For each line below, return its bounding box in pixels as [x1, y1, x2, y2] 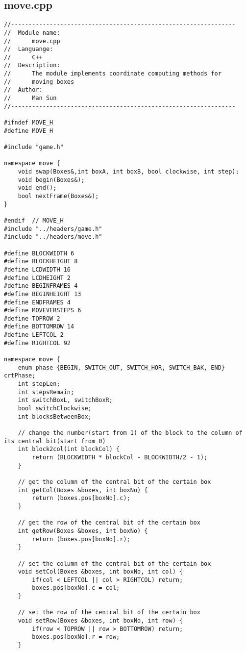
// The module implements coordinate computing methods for [4, 70, 221, 77]
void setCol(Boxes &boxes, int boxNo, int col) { [18, 568, 183, 576]
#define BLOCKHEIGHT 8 [4, 258, 78, 265]
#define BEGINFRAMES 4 [4, 282, 78, 290]
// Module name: [4, 29, 60, 36]
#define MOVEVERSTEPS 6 [4, 307, 81, 314]
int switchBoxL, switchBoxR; [18, 397, 113, 404]
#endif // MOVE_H [4, 217, 64, 224]
